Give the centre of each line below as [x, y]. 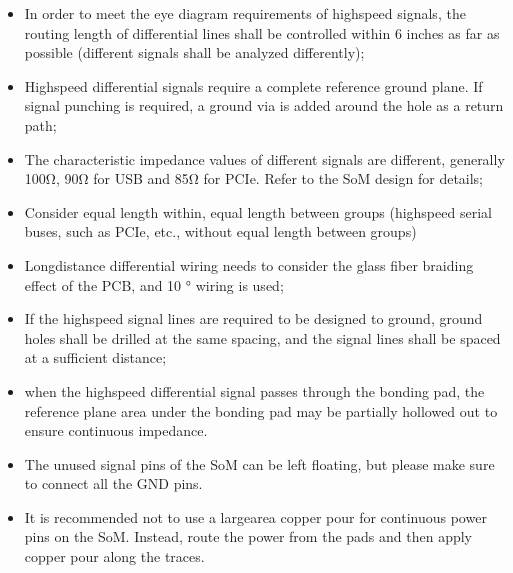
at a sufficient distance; [95, 357]
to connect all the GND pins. [113, 483]
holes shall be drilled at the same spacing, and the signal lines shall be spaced [262, 337]
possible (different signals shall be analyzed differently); [194, 52]
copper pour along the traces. [114, 556]
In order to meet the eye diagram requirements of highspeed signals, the [245, 13]
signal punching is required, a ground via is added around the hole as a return [264, 105]
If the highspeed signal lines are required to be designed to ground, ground [253, 318]
